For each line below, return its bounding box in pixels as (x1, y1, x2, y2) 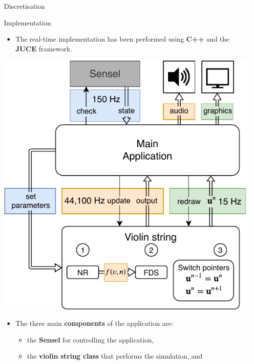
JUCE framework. (15, 43, 72, 53)
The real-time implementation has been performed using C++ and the (15, 34, 230, 44)
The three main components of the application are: (15, 318, 173, 328)
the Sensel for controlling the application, (27, 334, 154, 344)
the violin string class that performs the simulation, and (27, 351, 203, 361)
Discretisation (4, 1, 45, 11)
